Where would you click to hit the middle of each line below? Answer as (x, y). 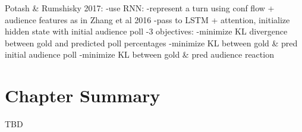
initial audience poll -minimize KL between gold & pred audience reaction (139, 54)
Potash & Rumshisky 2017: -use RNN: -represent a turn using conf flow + (140, 8)
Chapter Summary (83, 95)
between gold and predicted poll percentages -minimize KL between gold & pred (151, 43)
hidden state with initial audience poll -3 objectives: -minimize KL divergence (146, 31)
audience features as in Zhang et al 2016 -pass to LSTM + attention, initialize (147, 19)
